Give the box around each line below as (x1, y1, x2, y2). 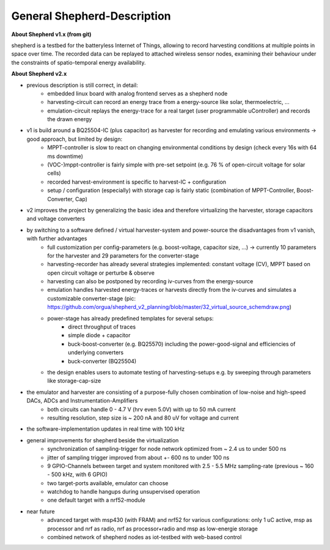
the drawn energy (47, 116, 92, 123)
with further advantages (26, 235, 87, 242)
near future (26, 508, 55, 515)
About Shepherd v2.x (11, 70, 67, 78)
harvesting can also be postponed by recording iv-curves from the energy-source (47, 278, 254, 285)
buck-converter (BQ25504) (68, 357, 137, 365)
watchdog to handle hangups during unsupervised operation (47, 488, 200, 496)
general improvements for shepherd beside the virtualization (26, 436, 179, 444)
